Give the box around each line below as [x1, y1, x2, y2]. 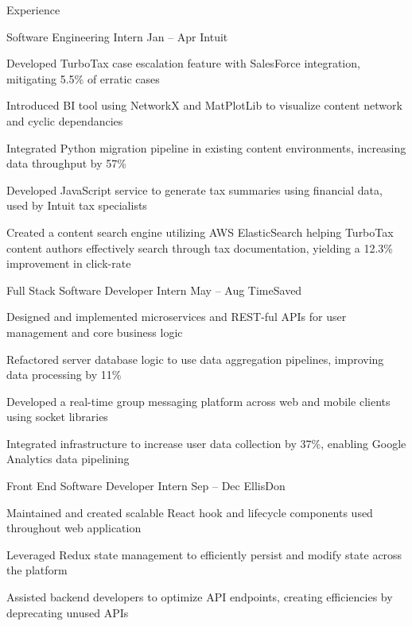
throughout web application [6, 520, 142, 536]
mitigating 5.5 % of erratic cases [6, 70, 160, 87]
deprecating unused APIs [6, 604, 129, 620]
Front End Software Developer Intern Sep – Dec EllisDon [6, 477, 286, 494]
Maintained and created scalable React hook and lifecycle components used [6, 504, 373, 520]
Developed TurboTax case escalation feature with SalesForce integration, [6, 55, 360, 71]
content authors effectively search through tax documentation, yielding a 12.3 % [6, 239, 394, 256]
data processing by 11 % [6, 366, 122, 383]
